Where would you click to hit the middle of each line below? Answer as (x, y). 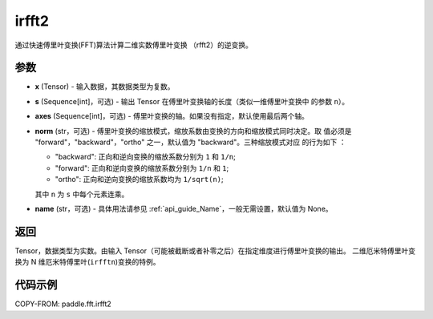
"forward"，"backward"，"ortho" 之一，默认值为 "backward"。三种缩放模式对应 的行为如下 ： (190, 142)
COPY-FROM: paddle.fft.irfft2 (63, 304)
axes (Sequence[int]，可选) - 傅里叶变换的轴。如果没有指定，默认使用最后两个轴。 (172, 116)
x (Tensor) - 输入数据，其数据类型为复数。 (105, 87)
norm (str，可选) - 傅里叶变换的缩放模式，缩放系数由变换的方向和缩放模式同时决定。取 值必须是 (193, 131)
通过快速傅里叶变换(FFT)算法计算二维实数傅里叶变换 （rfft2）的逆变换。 (134, 45)
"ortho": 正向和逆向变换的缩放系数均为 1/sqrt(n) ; (139, 180)
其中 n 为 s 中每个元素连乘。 (82, 194)
